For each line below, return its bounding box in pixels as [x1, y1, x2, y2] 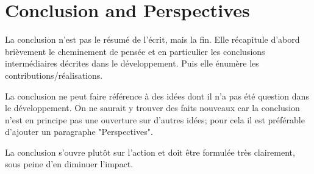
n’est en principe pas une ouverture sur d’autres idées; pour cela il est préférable [5, 113, 305, 126]
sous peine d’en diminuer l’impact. [5, 158, 134, 170]
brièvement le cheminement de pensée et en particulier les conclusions [5, 45, 265, 57]
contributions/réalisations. [5, 68, 103, 81]
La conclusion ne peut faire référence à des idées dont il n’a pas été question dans [5, 89, 309, 102]
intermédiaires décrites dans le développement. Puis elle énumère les [5, 57, 259, 70]
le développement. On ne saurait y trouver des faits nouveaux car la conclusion [5, 101, 300, 114]
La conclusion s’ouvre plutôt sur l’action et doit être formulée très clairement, [5, 145, 295, 158]
